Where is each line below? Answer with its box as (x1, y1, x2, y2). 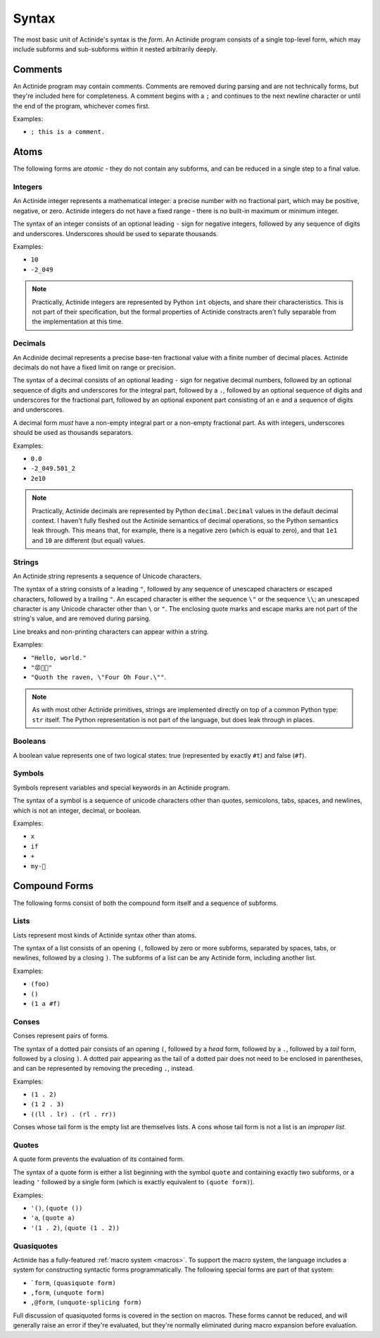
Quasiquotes (13, 1241, 58, 1251)
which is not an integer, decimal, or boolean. (13, 806, 142, 814)
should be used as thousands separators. (13, 429, 134, 437)
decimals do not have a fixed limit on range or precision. (13, 363, 176, 372)
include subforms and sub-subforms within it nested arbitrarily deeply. (13, 44, 217, 53)
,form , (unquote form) (30, 1289, 106, 1297)
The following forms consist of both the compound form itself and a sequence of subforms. (13, 899, 278, 907)
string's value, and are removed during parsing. (13, 614, 151, 623)
